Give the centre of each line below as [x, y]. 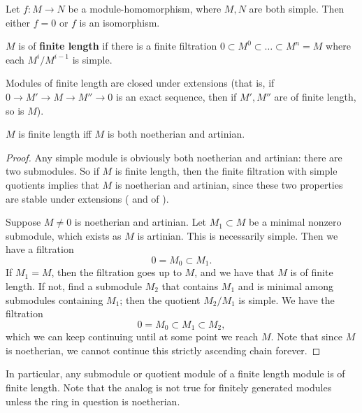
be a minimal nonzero [295, 222]
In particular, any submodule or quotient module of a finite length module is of [175, 374]
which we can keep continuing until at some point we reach [132, 336]
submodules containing [55, 299]
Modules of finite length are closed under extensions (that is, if [140, 83]
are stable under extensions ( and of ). [87, 198]
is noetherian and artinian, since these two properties [229, 184]
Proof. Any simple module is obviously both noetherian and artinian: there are [174, 157]
